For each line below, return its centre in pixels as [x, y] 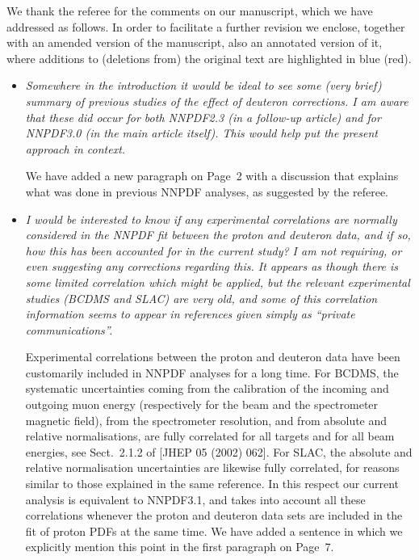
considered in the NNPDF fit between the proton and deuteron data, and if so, [218, 235]
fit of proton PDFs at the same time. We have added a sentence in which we [214, 531]
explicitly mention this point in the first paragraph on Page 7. [180, 547]
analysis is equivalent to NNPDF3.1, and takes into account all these [195, 499]
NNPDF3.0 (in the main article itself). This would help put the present [201, 133]
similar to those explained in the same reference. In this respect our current [212, 484]
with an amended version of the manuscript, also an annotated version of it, [195, 42]
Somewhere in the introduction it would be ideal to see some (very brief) [203, 85]
